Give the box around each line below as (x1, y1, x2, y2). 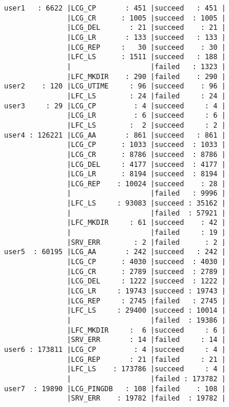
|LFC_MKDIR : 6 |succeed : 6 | (67, 326, 226, 334)
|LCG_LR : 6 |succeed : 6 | (67, 111, 226, 120)
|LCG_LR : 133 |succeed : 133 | (67, 33, 226, 42)
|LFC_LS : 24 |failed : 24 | (67, 91, 226, 100)
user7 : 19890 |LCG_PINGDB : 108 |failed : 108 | (4, 384, 226, 393)
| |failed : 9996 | (67, 189, 226, 198)
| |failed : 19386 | (67, 316, 226, 324)
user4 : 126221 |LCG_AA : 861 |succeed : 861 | (4, 131, 226, 139)
